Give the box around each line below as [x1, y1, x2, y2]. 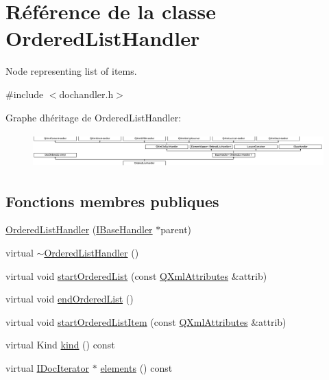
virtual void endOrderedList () [5, 292, 134, 306]
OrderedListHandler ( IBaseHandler [5, 222, 153, 237]
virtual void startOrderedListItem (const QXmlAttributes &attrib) [5, 314, 287, 329]
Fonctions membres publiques [5, 190, 219, 211]
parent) [160, 222, 192, 237]
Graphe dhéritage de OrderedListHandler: [5, 110, 182, 124]
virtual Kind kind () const [5, 337, 115, 352]
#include [5, 86, 44, 101]
